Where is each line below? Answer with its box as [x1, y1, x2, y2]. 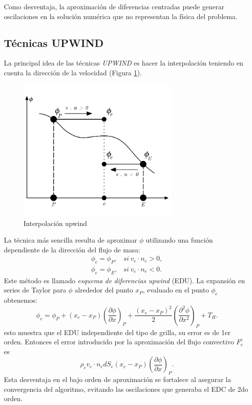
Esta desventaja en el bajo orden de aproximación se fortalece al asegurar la [4, 374, 231, 384]
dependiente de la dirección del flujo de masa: [4, 244, 140, 254]
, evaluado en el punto [143, 285, 209, 295]
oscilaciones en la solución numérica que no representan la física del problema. [4, 11, 238, 21]
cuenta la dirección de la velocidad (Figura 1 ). [4, 67, 142, 77]
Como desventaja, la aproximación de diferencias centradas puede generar [4, 1, 225, 11]
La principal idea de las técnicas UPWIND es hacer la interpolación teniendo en [4, 58, 244, 68]
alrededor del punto [75, 285, 133, 295]
